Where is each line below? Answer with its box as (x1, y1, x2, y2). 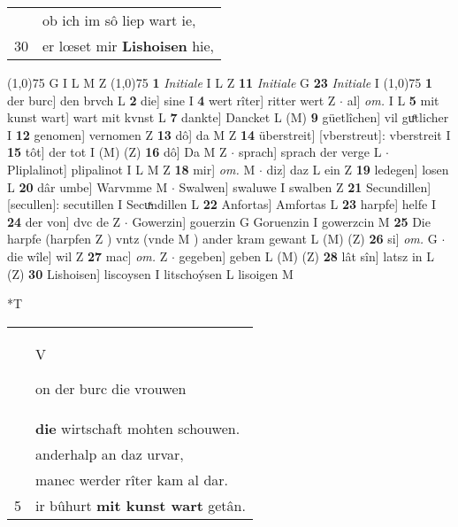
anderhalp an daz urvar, (35, 443, 184, 464)
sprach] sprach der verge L (238, 143, 382, 161)
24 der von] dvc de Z (7, 212, 121, 230)
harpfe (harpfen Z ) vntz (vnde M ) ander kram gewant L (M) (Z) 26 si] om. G (7, 229, 438, 248)
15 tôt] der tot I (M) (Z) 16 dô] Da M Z (7, 143, 227, 161)
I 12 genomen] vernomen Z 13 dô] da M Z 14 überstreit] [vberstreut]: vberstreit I (7, 125, 451, 143)
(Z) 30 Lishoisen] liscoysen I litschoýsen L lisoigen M (7, 264, 294, 283)
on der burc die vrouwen (35, 377, 187, 399)
